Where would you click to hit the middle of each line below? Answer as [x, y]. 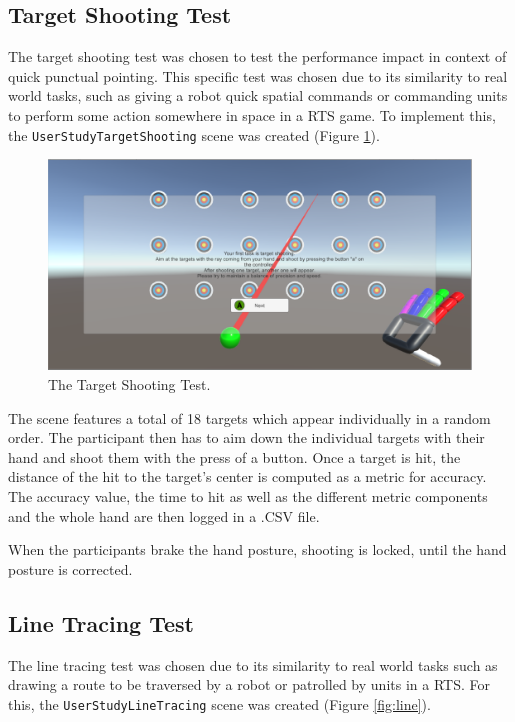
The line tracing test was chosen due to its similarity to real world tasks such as [253, 664]
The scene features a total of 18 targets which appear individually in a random [249, 417]
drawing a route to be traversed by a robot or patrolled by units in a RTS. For [249, 684]
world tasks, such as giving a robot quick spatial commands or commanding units [258, 95]
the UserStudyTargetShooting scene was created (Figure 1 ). [194, 134]
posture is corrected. [70, 568]
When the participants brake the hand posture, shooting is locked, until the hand [257, 549]
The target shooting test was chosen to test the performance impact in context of [257, 56]
